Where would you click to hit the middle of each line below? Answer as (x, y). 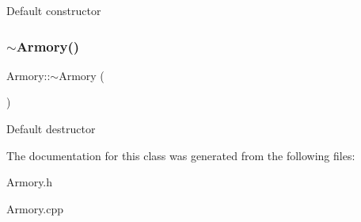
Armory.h (30, 182)
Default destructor (51, 128)
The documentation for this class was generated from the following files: (181, 155)
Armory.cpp (35, 208)
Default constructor (54, 10)
